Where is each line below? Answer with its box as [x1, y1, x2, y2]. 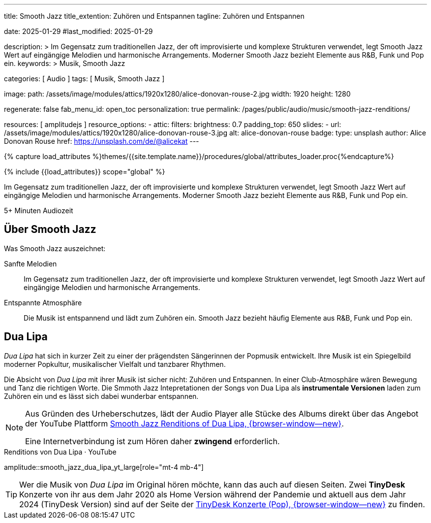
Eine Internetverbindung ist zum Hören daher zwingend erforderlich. [25, 436, 280, 446]
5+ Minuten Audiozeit [4, 206, 73, 215]
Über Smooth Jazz [4, 223, 96, 236]
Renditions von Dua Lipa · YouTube [4, 447, 117, 456]
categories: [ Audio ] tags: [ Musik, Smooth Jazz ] [4, 74, 165, 83]
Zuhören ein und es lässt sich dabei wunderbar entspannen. [4, 392, 199, 400]
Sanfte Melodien [4, 259, 57, 268]
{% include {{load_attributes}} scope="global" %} [4, 167, 165, 176]
